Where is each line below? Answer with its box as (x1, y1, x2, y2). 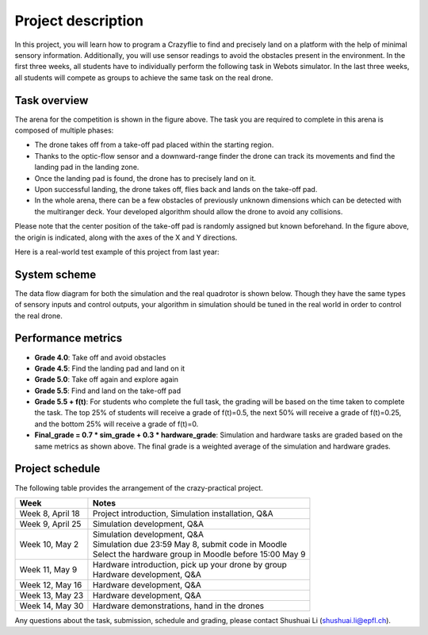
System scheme (14, 267, 97, 281)
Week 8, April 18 (19, 508, 80, 519)
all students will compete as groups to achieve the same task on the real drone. (14, 72, 273, 83)
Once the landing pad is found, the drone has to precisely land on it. (34, 173, 257, 183)
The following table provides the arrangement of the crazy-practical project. (14, 483, 263, 492)
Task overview (14, 94, 89, 107)
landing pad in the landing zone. (34, 163, 139, 172)
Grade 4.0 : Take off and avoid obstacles (34, 352, 166, 362)
